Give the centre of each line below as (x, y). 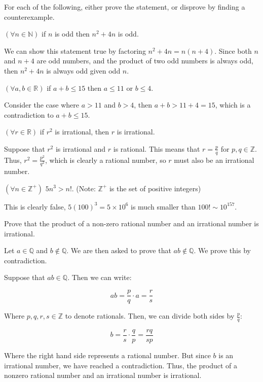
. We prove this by (222, 250)
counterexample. (29, 16)
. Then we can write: (100, 277)
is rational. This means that (157, 148)
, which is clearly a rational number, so (106, 160)
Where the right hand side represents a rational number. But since (107, 355)
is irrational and (81, 148)
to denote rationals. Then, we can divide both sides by (150, 316)
